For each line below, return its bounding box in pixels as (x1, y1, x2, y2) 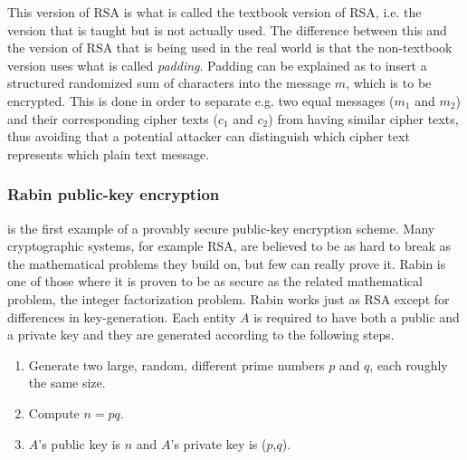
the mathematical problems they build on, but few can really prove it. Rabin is (7, 254, 446, 273)
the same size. (28, 373, 106, 392)
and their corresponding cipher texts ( (7, 109, 218, 128)
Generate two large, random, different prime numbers (28, 355, 325, 374)
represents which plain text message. (7, 144, 210, 163)
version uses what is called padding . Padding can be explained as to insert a (7, 55, 427, 74)
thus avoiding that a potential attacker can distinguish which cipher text (7, 127, 410, 146)
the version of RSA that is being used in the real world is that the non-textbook (7, 38, 453, 57)
